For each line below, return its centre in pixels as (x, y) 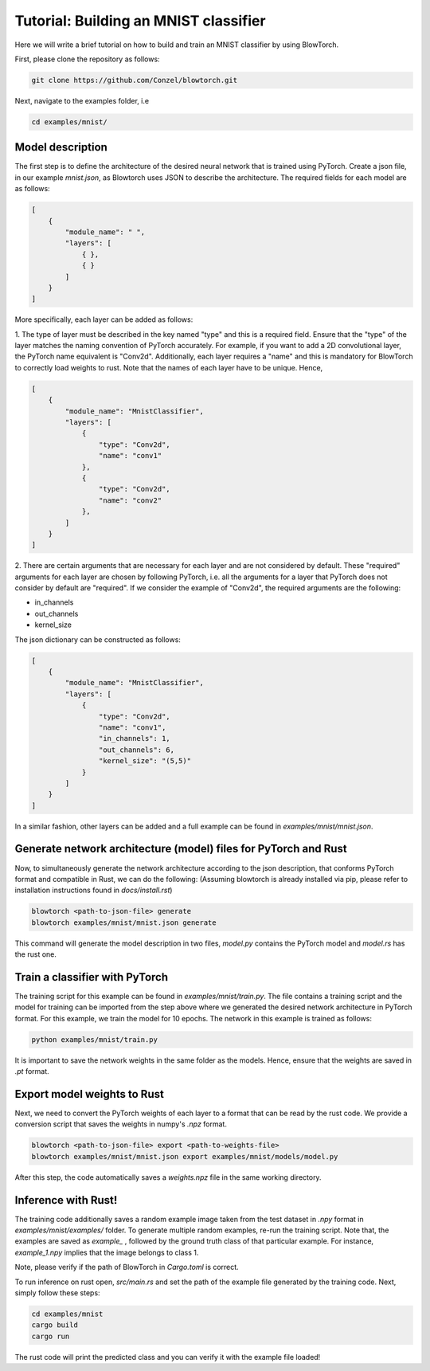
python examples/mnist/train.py (95, 1039)
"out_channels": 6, (137, 750)
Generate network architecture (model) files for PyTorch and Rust (181, 849)
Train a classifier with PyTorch (92, 977)
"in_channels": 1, (134, 738)
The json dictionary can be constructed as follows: (98, 639)
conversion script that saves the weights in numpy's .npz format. (121, 1124)
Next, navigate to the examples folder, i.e (82, 100)
